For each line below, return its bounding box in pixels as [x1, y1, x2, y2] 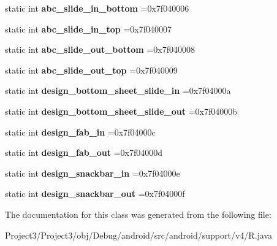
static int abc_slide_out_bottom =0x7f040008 [5, 43, 195, 56]
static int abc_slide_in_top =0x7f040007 [5, 22, 172, 35]
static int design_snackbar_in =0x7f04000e [5, 166, 180, 179]
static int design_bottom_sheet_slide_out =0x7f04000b [5, 104, 238, 117]
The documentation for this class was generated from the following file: [5, 207, 271, 220]
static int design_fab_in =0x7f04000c [5, 125, 156, 138]
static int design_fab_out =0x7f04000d [5, 146, 163, 159]
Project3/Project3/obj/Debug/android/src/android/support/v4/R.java [5, 228, 273, 241]
